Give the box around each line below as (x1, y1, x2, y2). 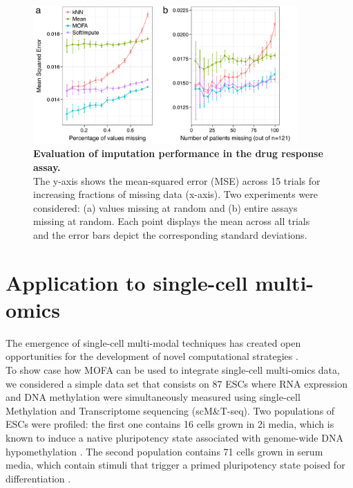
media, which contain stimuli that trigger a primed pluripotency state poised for (6, 458, 345, 472)
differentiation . (6, 471, 71, 485)
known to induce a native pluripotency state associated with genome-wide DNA (6, 430, 343, 444)
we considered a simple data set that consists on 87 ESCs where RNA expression (6, 376, 348, 390)
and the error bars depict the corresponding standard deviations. (33, 227, 307, 242)
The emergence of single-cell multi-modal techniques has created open (6, 335, 301, 350)
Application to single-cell (6, 268, 248, 296)
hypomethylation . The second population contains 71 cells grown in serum (6, 444, 323, 458)
